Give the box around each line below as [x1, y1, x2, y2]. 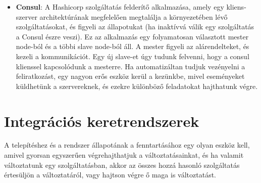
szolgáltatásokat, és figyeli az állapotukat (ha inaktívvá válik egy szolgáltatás [16, 21, 254, 32]
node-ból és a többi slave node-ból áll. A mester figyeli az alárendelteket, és [16, 41, 249, 52]
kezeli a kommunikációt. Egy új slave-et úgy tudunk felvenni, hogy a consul [16, 51, 249, 61]
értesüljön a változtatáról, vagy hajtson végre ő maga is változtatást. [4, 169, 217, 180]
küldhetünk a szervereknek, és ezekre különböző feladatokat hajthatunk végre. [16, 80, 258, 91]
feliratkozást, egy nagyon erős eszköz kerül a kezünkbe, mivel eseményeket [16, 71, 245, 81]
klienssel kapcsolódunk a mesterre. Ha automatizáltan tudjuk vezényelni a [16, 61, 245, 71]
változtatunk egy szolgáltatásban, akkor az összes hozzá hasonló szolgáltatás [4, 159, 240, 170]
